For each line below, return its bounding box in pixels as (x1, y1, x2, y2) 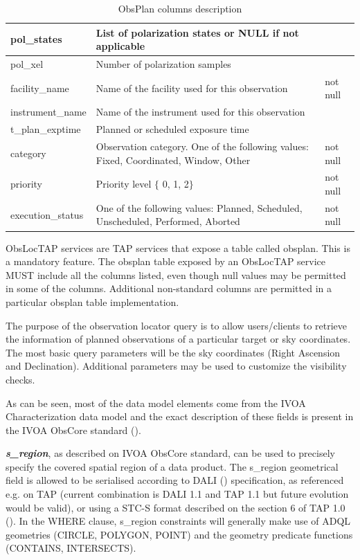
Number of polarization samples (96, 57, 231, 71)
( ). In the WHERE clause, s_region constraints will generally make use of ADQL (6, 514, 351, 528)
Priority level (96, 177, 152, 191)
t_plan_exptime (10, 122, 81, 136)
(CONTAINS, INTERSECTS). (6, 541, 136, 555)
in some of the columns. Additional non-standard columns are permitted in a (6, 281, 332, 296)
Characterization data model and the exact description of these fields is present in (6, 409, 354, 424)
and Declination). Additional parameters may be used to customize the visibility (6, 359, 347, 373)
